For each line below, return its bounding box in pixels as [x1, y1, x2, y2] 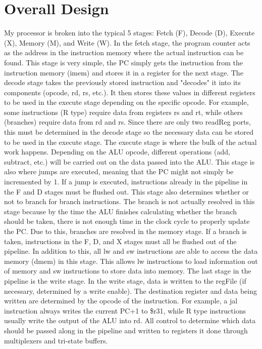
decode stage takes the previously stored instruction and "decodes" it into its [4, 77, 241, 88]
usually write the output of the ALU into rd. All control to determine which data [4, 315, 256, 326]
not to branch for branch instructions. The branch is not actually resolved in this [4, 196, 255, 207]
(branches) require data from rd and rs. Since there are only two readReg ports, [4, 117, 251, 127]
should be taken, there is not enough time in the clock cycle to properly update [4, 216, 250, 226]
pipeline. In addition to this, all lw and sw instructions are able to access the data [4, 246, 258, 256]
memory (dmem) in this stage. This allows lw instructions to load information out [4, 255, 258, 266]
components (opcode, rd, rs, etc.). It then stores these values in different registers [4, 87, 255, 97]
